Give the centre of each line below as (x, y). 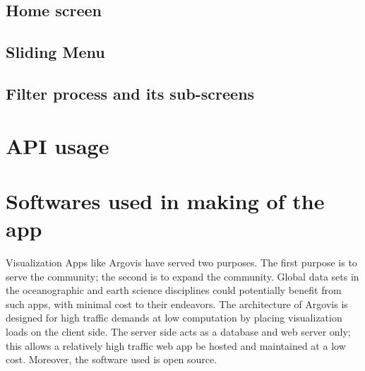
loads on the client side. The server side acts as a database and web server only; (178, 331)
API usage (58, 145)
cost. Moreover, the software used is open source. (112, 359)
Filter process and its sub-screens (130, 93)
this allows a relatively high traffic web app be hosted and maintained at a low (176, 345)
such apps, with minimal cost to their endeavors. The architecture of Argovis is (177, 304)
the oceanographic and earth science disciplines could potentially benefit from (174, 290)
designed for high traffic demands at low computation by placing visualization (174, 318)
